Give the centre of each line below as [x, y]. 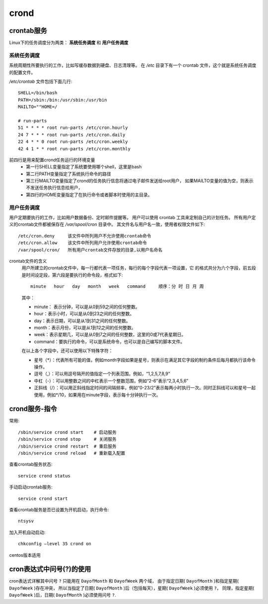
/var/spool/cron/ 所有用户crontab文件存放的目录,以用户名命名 [90, 250]
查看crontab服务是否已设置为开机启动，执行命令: [59, 510]
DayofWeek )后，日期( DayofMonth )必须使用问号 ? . [63, 595]
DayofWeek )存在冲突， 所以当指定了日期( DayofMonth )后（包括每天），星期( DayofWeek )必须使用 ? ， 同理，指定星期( [132, 588]
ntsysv [26, 521]
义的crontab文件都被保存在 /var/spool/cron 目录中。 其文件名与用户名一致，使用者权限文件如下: [107, 225]
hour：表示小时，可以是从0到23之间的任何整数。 [84, 314]
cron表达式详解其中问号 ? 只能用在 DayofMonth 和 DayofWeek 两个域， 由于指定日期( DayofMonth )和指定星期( [124, 581]
